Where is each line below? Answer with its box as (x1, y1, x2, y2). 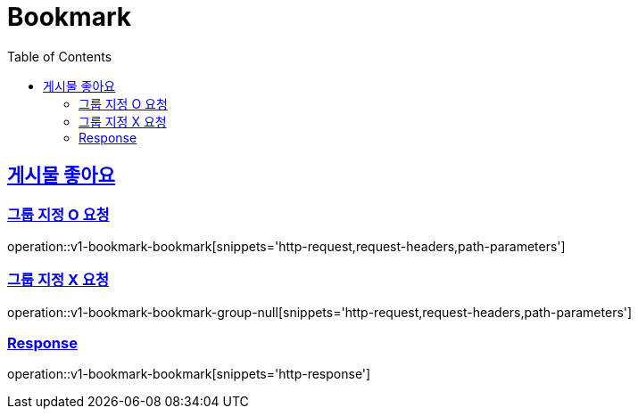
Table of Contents (7, 48, 112, 64)
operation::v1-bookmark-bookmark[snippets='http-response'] (7, 366, 371, 382)
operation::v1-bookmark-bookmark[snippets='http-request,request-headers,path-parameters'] (7, 238, 566, 254)
